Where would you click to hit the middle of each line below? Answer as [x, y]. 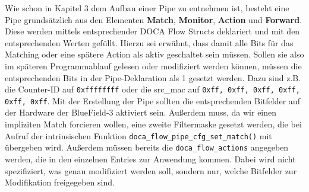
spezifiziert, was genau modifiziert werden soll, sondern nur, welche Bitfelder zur [151, 170]
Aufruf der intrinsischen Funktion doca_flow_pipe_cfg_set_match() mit [138, 135]
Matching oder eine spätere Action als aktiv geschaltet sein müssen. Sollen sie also [154, 54]
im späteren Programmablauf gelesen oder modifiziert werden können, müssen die [153, 65]
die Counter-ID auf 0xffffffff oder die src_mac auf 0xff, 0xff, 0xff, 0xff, [152, 89]
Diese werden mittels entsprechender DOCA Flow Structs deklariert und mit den [152, 31]
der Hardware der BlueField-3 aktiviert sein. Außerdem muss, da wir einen [141, 112]
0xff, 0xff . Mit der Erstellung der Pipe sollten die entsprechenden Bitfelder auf [152, 100]
